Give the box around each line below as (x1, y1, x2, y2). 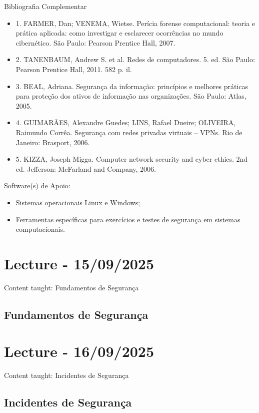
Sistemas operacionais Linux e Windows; (15, 197, 140, 207)
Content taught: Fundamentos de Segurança (4, 282, 139, 292)
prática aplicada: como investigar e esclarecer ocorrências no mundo (15, 28, 223, 38)
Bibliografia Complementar (4, 1, 87, 11)
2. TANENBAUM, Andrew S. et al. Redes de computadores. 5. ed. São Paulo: (15, 54, 255, 65)
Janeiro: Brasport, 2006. (15, 137, 90, 147)
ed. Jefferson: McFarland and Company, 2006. (15, 163, 156, 174)
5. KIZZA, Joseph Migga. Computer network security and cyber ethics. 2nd (15, 154, 248, 164)
